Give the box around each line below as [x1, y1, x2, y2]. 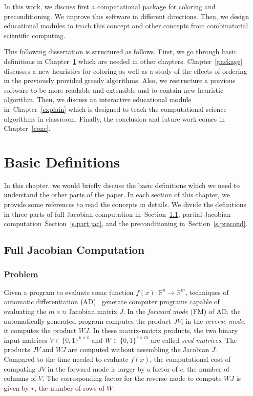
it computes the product [4, 325, 77, 335]
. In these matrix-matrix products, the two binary [88, 325, 238, 335]
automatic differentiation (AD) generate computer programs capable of [4, 296, 220, 307]
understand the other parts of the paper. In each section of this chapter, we [4, 189, 230, 200]
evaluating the [4, 306, 46, 316]
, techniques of [185, 287, 229, 297]
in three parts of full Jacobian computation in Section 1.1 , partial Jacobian [4, 208, 231, 219]
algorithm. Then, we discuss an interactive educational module [4, 94, 191, 104]
